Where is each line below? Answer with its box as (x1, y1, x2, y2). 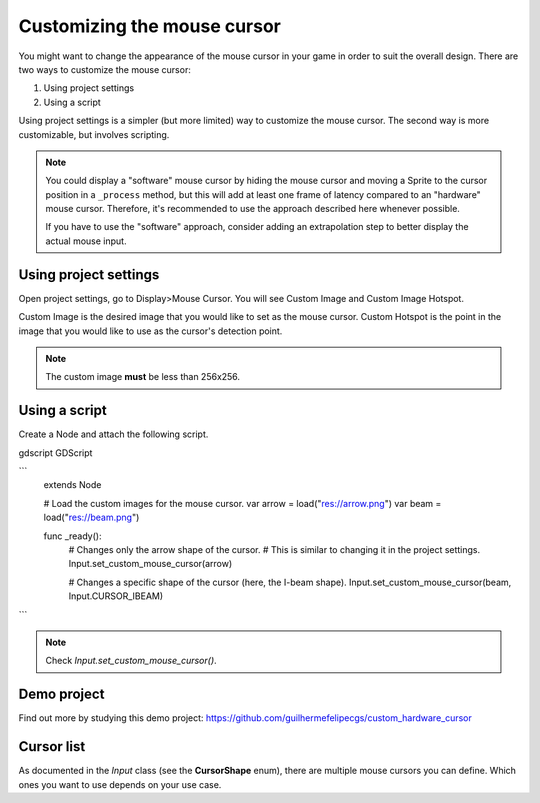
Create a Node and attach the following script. (18, 428, 209, 440)
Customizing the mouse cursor (18, 15, 282, 37)
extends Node (43, 479, 102, 491)
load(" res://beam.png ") (43, 511, 140, 524)
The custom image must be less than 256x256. (45, 371, 240, 383)
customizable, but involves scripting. (18, 128, 170, 140)
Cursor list (18, 738, 86, 755)
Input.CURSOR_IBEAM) (68, 590, 164, 602)
